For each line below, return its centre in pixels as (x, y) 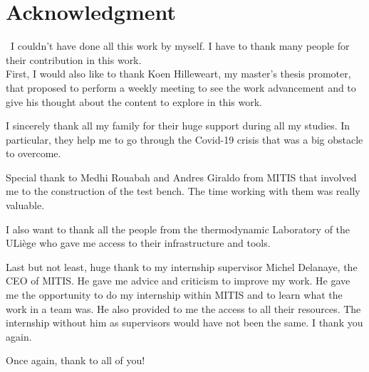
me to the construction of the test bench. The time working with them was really (183, 191)
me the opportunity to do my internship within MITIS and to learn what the (174, 295)
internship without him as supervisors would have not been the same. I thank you (184, 323)
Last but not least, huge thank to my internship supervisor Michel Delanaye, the (182, 266)
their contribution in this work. (74, 59)
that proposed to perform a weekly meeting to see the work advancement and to (181, 87)
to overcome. (33, 153)
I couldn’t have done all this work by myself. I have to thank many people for (180, 46)
